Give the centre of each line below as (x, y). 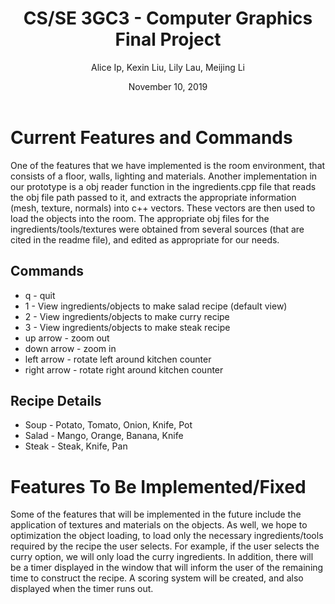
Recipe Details (56, 400)
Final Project (168, 39)
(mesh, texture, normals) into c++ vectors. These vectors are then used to (163, 208)
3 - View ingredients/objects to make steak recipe (127, 327)
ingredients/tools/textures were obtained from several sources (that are (157, 229)
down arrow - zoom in (70, 348)
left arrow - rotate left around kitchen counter (118, 359)
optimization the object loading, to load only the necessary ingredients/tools (167, 536)
